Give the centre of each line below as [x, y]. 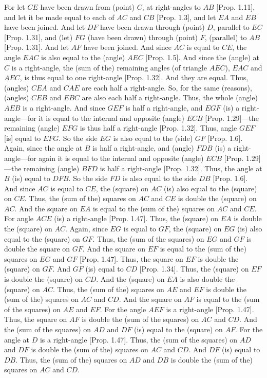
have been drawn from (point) [88, 7]
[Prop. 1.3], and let [186, 17]
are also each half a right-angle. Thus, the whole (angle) [170, 97]
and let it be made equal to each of [59, 17]
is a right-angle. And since [64, 107]
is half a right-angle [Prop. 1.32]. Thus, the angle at [181, 168]
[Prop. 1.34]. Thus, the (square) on [194, 269]
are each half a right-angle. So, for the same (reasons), [167, 87]
